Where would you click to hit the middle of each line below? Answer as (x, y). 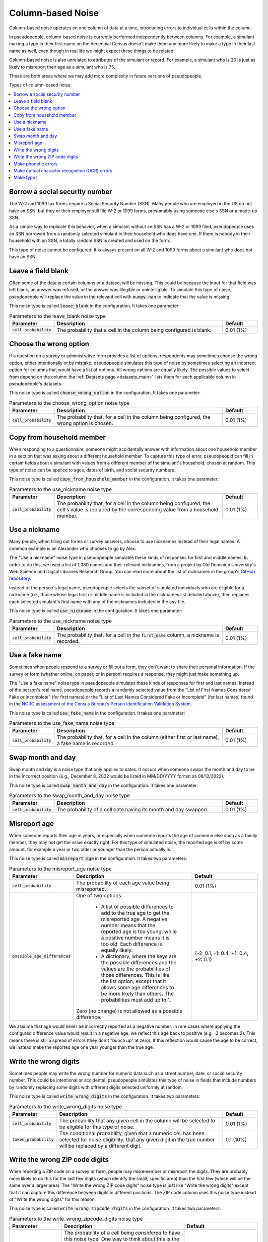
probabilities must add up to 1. (136, 1000)
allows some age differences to (138, 987)
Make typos (26, 178)
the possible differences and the (139, 962)
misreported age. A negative (134, 919)
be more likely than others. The (137, 994)
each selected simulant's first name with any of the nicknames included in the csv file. (97, 602)
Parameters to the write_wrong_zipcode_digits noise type (76, 1219)
